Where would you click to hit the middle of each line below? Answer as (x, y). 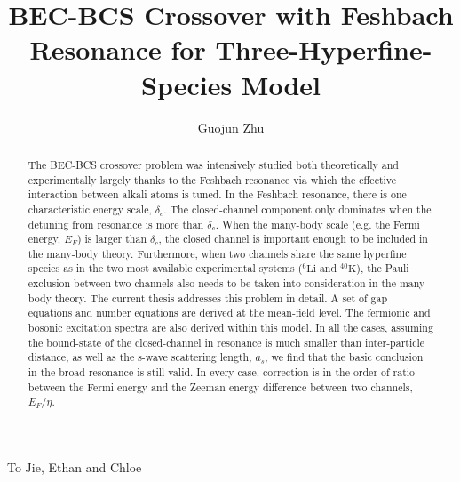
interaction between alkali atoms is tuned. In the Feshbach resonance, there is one (217, 194)
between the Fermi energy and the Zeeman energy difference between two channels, (220, 386)
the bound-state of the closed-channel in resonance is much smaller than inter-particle (226, 342)
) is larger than (112, 239)
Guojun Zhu (231, 127)
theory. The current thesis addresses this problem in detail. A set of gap (221, 297)
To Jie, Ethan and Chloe (75, 467)
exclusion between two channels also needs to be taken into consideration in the (212, 283)
